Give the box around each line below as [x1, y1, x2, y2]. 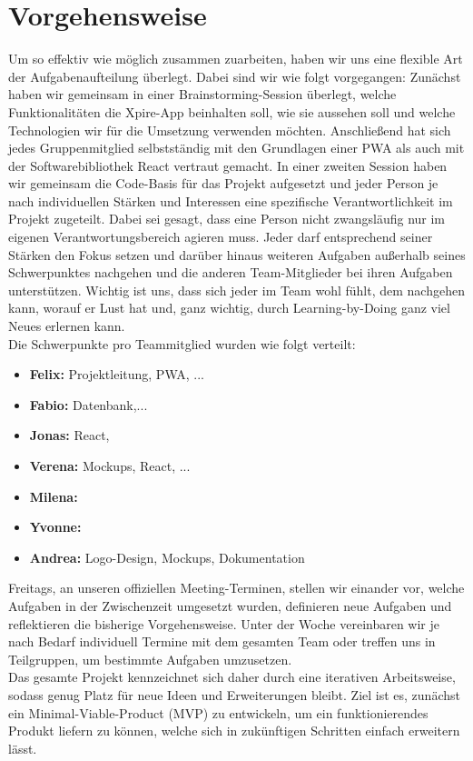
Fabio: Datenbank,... [29, 395, 148, 414]
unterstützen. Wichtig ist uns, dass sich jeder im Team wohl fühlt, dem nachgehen [8, 280, 465, 299]
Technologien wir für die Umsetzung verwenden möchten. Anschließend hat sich [8, 120, 451, 139]
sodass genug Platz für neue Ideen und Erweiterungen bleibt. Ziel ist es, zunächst [8, 685, 460, 704]
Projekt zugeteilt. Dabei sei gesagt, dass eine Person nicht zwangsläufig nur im [8, 209, 446, 228]
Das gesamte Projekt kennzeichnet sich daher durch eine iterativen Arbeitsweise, [8, 667, 456, 686]
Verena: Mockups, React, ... [29, 456, 191, 475]
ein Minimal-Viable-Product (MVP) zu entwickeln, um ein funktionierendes [8, 703, 429, 722]
